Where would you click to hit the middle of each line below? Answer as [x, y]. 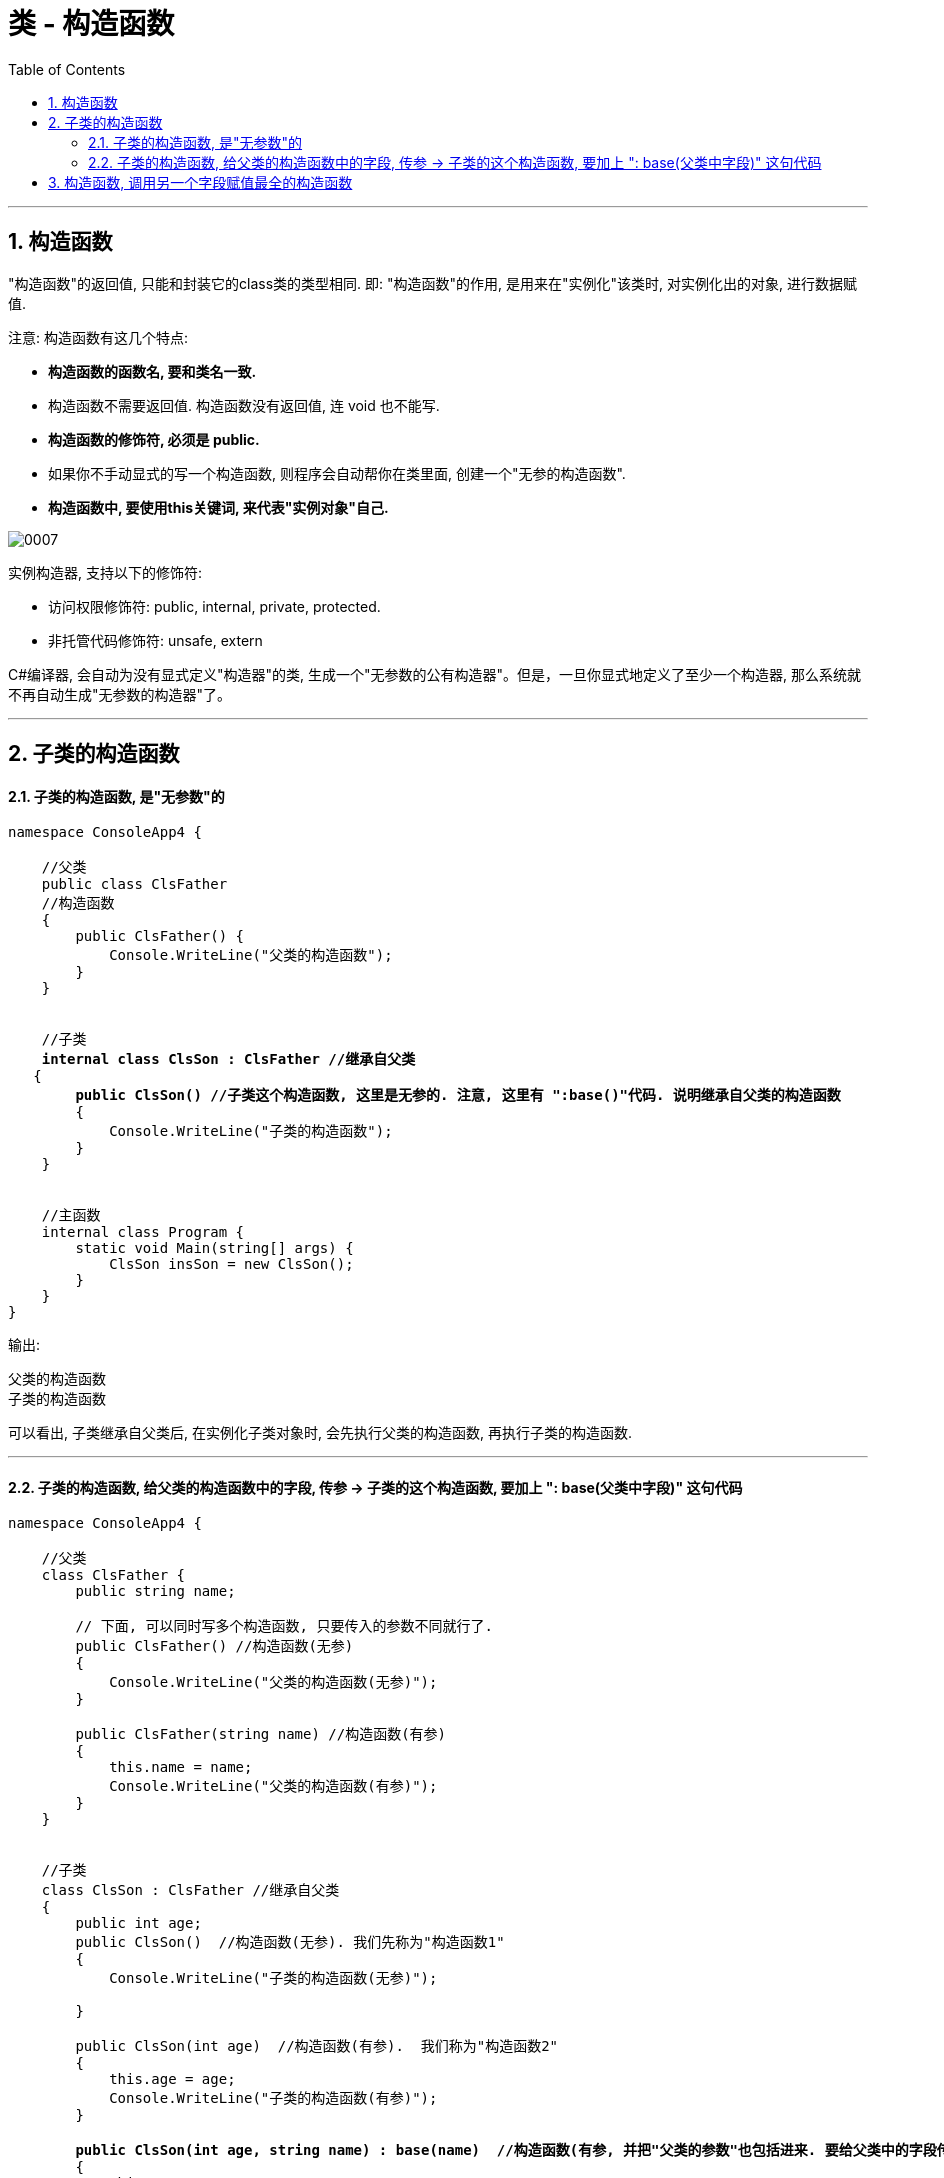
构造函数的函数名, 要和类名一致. [152, 371]
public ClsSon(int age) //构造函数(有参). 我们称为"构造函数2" [317, 2046]
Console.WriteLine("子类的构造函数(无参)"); [273, 1978]
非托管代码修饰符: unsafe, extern [155, 640]
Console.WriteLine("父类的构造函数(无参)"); [273, 1682]
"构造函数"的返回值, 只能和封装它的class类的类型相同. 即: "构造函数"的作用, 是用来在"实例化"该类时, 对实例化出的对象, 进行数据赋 [432, 283]
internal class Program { [143, 1232]
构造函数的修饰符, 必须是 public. [154, 439]
